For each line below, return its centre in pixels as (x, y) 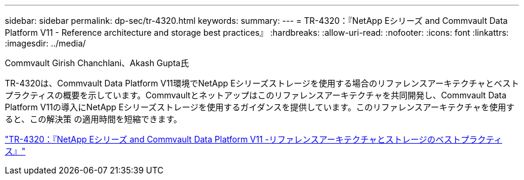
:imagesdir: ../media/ (45, 43)
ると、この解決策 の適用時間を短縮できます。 (93, 119)
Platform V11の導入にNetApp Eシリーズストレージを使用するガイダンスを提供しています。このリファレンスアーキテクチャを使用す (260, 107)
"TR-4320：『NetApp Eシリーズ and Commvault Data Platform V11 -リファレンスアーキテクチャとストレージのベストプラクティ (254, 139)
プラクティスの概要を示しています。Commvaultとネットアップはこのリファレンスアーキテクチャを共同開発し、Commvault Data (256, 95)
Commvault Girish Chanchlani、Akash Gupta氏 (97, 63)
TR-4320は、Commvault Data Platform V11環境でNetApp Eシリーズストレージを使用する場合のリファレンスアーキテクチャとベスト (262, 83)
